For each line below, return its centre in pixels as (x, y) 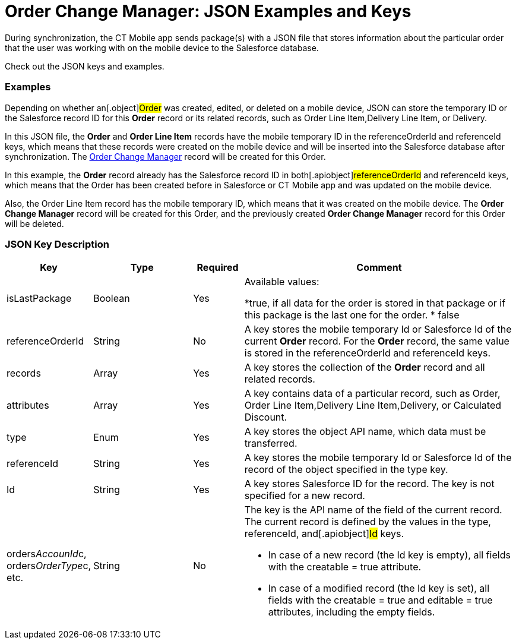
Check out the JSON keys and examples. (85, 66)
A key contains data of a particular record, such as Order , (372, 394)
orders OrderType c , (49, 566)
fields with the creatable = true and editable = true (380, 600)
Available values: (282, 282)
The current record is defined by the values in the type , (368, 522)
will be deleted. (34, 223)
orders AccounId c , (47, 554)
